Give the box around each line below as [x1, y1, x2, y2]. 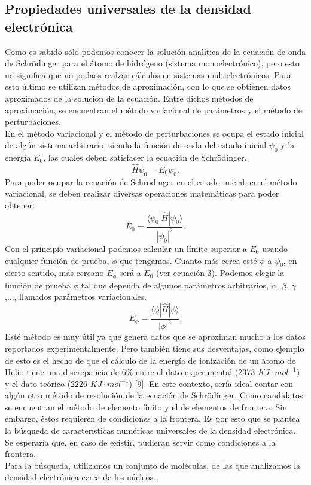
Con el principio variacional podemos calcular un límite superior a [5, 242, 247, 254]
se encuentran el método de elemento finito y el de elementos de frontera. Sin [5, 400, 287, 413]
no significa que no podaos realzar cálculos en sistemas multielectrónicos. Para [5, 68, 291, 81]
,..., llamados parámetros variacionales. [5, 290, 147, 303]
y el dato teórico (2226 [5, 377, 88, 389]
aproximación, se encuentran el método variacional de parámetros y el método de [5, 103, 302, 116]
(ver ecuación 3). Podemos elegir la [156, 266, 285, 279]
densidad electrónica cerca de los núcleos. [5, 471, 155, 483]
